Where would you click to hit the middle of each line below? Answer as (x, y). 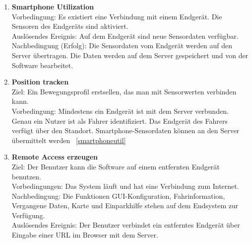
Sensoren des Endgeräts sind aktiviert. (70, 26)
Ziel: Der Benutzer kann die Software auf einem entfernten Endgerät (116, 166)
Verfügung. (28, 215)
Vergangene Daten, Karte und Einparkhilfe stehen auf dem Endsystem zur (125, 205)
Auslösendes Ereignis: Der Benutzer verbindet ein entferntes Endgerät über (126, 225)
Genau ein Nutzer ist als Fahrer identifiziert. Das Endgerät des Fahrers (120, 121)
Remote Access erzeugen (55, 157)
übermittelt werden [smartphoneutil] (69, 140)
